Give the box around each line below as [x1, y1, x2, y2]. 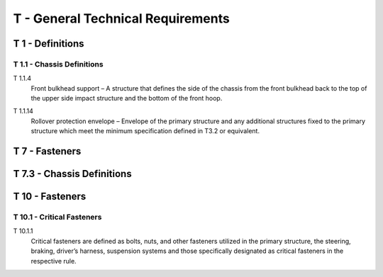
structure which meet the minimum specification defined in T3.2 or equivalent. [30, 127, 260, 135]
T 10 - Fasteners [13, 191, 87, 203]
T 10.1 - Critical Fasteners [13, 213, 102, 222]
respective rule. [30, 256, 77, 265]
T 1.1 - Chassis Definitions [13, 59, 104, 69]
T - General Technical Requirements [13, 11, 230, 26]
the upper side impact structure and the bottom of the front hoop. [30, 94, 223, 103]
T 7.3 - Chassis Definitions [13, 168, 132, 180]
